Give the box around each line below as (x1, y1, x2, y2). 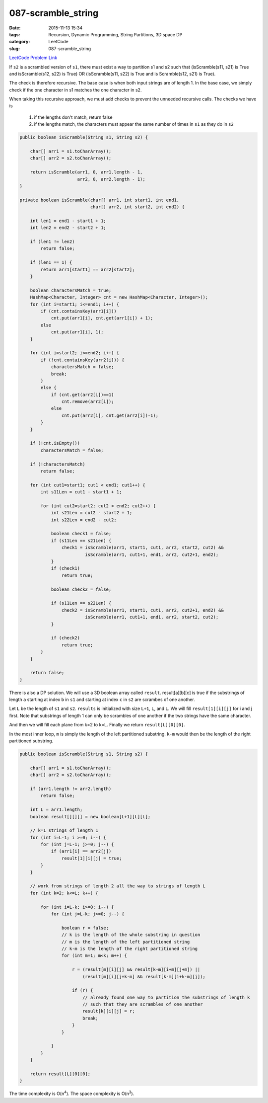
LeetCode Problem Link (9, 55, 58, 61)
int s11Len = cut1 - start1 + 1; (40, 489, 122, 495)
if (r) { (72, 988, 93, 993)
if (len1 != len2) (30, 239, 75, 244)
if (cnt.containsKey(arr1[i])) (40, 308, 117, 314)
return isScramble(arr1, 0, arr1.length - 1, (30, 169, 143, 175)
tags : (9, 31, 20, 37)
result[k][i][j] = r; (82, 1009, 135, 1014)
